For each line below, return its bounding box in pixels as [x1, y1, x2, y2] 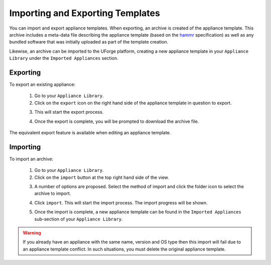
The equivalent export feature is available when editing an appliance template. [9, 129, 171, 135]
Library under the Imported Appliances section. [9, 55, 118, 61]
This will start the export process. [34, 109, 104, 115]
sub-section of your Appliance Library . [34, 216, 123, 222]
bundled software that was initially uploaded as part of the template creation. [9, 39, 169, 45]
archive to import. [34, 190, 71, 196]
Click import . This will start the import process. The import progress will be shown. [34, 199, 208, 205]
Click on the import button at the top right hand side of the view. [34, 174, 169, 180]
